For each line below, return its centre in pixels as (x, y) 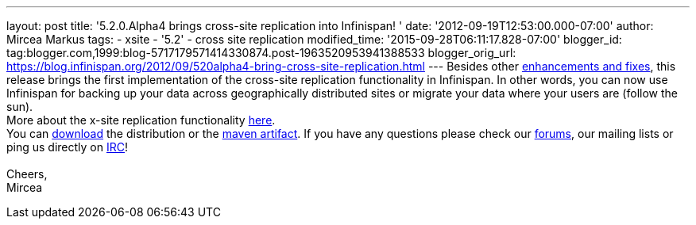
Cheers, (27, 174)
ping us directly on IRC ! (68, 147)
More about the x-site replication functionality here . (141, 120)
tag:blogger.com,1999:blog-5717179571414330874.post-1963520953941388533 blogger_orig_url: (261, 53)
